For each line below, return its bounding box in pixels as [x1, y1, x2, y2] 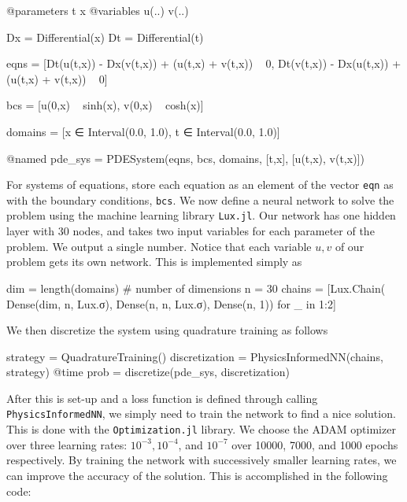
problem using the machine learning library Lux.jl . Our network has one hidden [6, 207, 396, 223]
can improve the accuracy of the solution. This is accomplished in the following [6, 467, 388, 483]
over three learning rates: [6, 436, 128, 452]
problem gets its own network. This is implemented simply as [6, 253, 302, 270]
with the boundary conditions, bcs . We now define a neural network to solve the [6, 191, 394, 208]
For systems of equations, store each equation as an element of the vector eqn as [6, 176, 394, 193]
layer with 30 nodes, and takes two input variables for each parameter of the [6, 223, 375, 239]
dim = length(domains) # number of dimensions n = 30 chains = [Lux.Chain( [6, 279, 386, 296]
